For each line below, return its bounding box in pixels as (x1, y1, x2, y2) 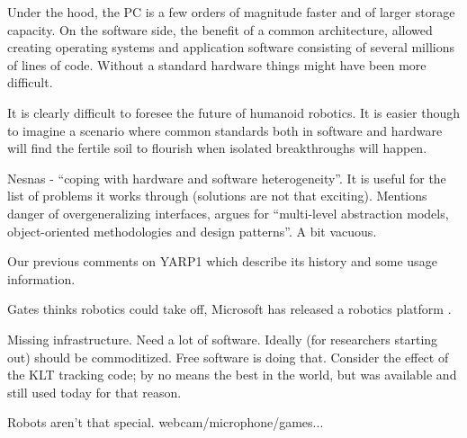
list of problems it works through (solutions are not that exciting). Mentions (7, 186, 427, 205)
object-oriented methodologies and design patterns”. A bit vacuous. (7, 221, 377, 240)
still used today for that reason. (7, 382, 182, 401)
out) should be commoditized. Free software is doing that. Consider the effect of (7, 347, 449, 366)
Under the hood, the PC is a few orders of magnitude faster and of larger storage (7, 3, 455, 21)
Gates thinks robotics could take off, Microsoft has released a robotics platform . (7, 299, 452, 318)
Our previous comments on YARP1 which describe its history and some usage (7, 252, 437, 271)
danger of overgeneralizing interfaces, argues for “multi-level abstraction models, (7, 203, 449, 222)
